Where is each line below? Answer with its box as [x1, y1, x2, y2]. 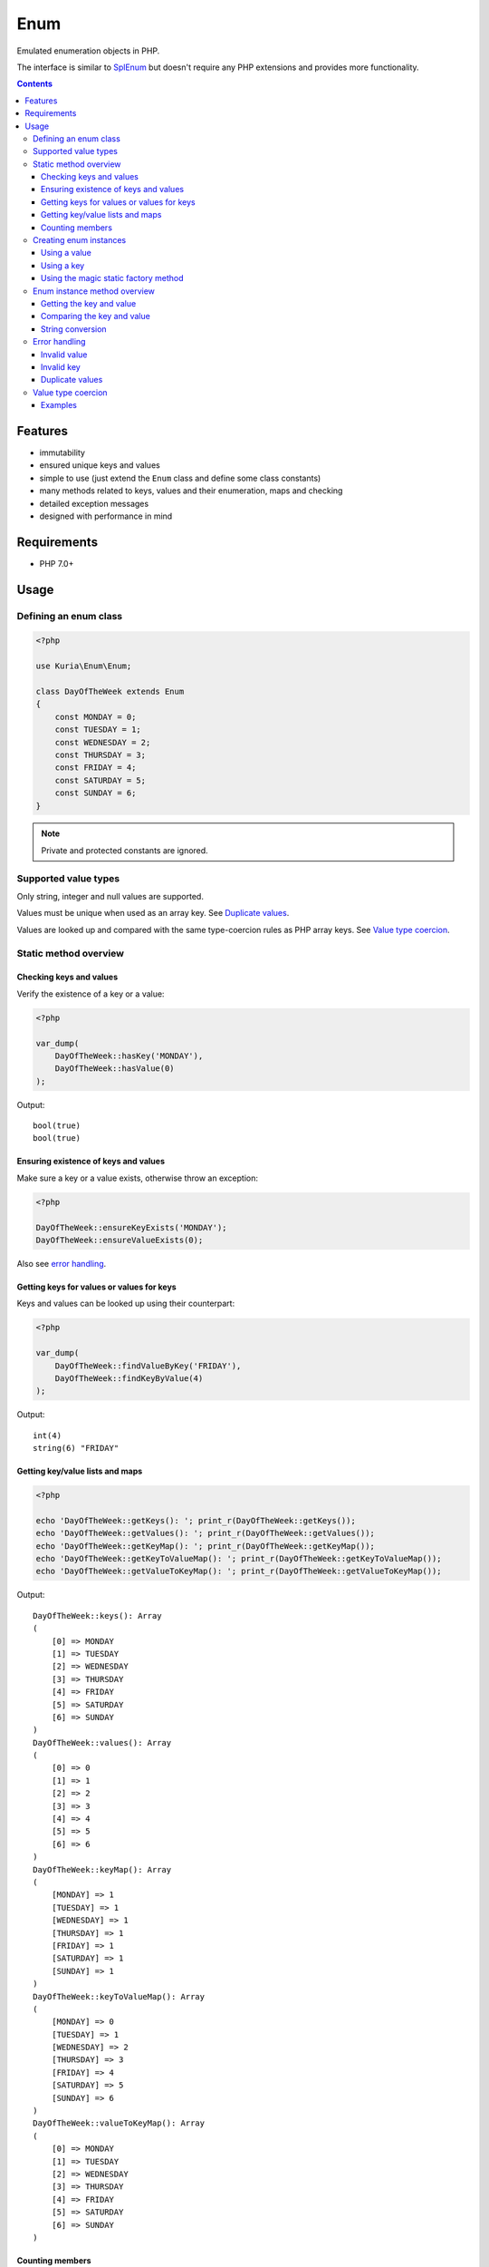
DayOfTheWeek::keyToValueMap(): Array [33, 1991, 206, 2001]
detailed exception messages [39, 498, 149, 509]
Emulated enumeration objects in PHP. [16, 45, 160, 56]
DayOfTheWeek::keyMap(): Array [33, 1864, 172, 1874]
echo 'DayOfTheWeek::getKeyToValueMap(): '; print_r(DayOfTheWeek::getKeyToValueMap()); [35, 1553, 443, 1564]
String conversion [41, 323, 108, 335]
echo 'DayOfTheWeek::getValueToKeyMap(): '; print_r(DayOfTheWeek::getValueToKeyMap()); [35, 1566, 443, 1577]
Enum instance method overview [33, 286, 156, 297]
